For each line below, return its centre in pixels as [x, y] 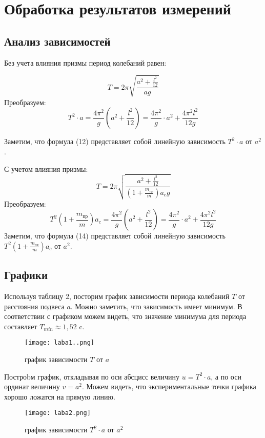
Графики [26, 275]
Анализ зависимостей [57, 41]
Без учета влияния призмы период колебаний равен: [85, 62]
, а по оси [226, 376]
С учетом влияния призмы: [46, 168]
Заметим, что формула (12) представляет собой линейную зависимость [115, 141]
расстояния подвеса [34, 306]
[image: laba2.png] [58, 413]
